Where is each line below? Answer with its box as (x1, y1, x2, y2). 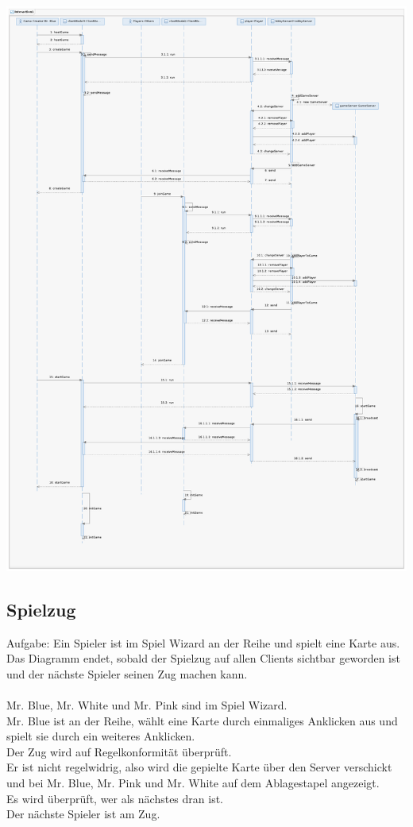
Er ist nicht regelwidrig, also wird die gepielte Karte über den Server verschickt (6, 759, 392, 775)
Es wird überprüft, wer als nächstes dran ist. (6, 790, 224, 806)
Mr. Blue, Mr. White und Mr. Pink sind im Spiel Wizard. (6, 697, 288, 713)
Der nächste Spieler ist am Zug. (6, 806, 160, 822)
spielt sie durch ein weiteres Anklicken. (6, 728, 195, 744)
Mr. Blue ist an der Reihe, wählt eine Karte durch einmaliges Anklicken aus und (6, 712, 398, 728)
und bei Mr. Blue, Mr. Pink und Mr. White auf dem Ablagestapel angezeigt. (6, 775, 380, 791)
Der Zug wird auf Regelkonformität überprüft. (6, 743, 232, 759)
